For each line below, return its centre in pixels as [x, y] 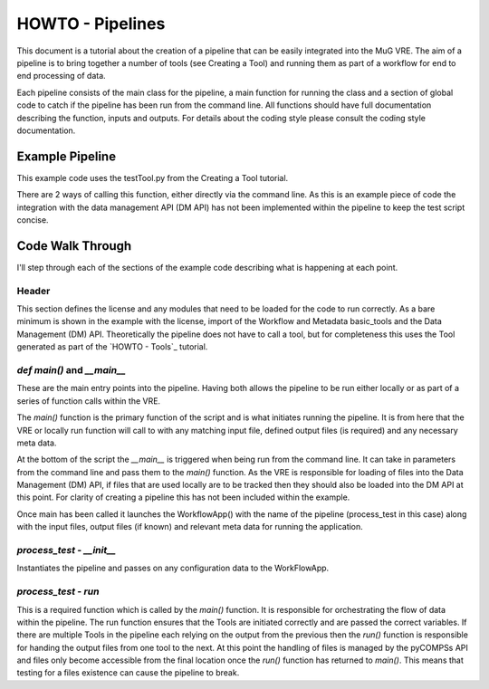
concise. [33, 220]
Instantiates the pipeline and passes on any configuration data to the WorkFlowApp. [173, 568]
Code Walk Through [74, 246]
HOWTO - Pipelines [91, 24]
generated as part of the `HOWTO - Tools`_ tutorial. [112, 347]
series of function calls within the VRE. [89, 401]
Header [34, 291]
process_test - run [58, 591]
